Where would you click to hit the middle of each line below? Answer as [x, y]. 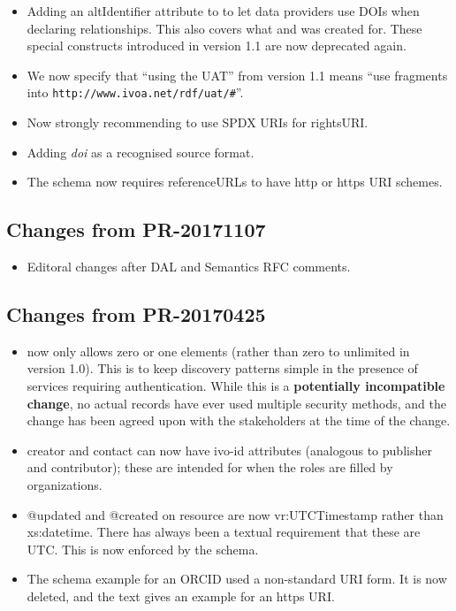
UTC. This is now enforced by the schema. [143, 549]
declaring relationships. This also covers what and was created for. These [224, 28]
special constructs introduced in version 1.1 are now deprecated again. [217, 46]
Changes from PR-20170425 [136, 314]
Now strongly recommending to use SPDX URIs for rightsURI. [198, 122]
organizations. [65, 484]
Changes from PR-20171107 [136, 229]
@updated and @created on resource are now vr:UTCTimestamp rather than [235, 514]
